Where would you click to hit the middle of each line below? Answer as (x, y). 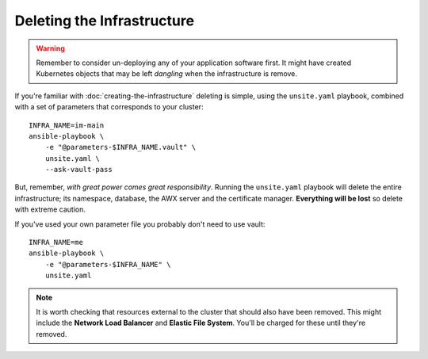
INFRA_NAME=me (56, 243)
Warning (50, 48)
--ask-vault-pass (78, 170)
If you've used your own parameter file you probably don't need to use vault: (140, 224)
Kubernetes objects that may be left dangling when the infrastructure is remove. (166, 74)
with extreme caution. (50, 209)
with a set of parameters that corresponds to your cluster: (109, 107)
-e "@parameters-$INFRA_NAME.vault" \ (120, 147)
